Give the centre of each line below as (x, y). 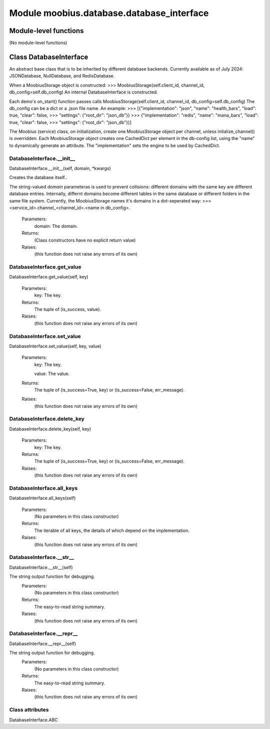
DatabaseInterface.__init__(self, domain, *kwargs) (60, 168)
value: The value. (52, 374)
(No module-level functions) (38, 43)
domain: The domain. (56, 226)
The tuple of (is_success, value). (68, 309)
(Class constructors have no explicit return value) (85, 240)
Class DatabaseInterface (49, 57)
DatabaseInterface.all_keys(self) (42, 498)
